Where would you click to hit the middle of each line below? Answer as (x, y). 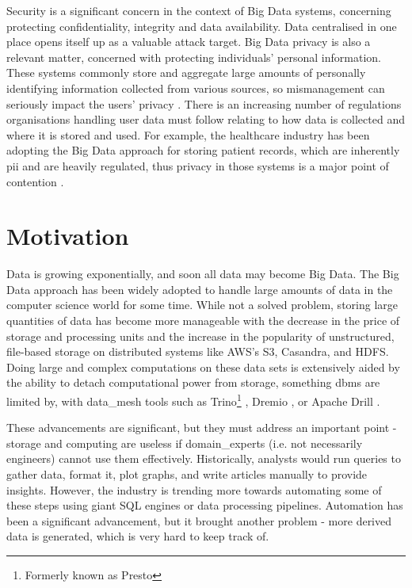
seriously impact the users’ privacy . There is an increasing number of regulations (204, 103)
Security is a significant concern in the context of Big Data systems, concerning (199, 10)
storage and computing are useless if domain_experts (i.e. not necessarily (185, 443)
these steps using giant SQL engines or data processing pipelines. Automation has (205, 505)
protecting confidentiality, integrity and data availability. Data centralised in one (202, 26)
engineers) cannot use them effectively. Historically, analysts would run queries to (204, 458)
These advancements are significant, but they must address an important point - (202, 428)
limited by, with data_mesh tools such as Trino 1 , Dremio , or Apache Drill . (193, 400)
